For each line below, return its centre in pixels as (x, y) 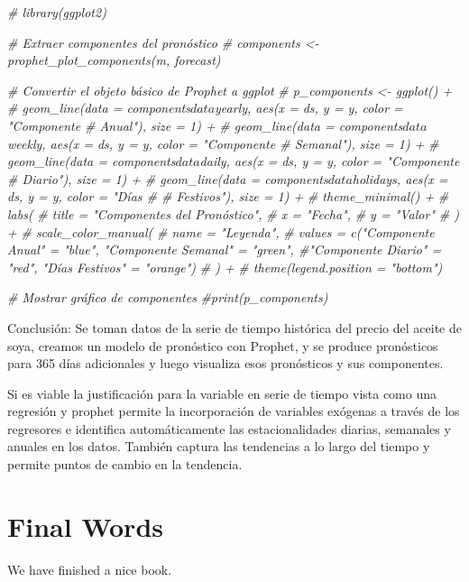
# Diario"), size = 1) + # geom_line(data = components (168, 178)
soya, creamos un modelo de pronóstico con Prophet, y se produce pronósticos (223, 345)
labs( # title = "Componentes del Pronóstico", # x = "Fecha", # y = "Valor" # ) (233, 213)
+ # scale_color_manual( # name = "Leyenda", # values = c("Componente (221, 231)
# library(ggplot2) (57, 12)
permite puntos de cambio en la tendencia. (125, 464)
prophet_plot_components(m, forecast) (114, 60)
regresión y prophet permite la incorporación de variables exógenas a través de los (234, 411)
